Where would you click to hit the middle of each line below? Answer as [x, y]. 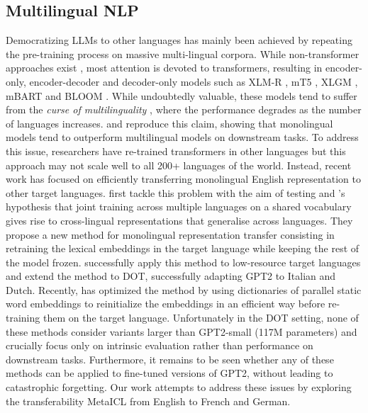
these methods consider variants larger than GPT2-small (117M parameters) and [182, 331]
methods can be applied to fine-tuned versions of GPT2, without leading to [169, 373]
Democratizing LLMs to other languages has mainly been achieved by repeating [179, 40]
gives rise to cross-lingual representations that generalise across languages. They [179, 220]
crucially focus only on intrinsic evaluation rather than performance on [160, 345]
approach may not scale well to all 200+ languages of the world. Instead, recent [179, 165]
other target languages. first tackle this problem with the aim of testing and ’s [175, 192]
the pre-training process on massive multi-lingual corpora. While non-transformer [183, 53]
